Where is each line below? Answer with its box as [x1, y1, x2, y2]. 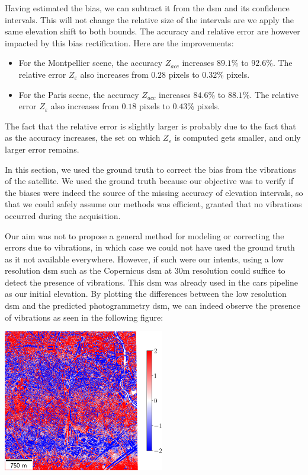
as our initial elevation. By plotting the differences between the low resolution [5, 287, 287, 300]
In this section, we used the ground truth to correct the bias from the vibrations [5, 163, 296, 175]
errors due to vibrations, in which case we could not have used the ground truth [5, 241, 295, 254]
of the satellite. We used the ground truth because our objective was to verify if [5, 175, 294, 187]
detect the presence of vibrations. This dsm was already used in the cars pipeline [5, 275, 298, 288]
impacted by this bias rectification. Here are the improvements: [5, 36, 234, 49]
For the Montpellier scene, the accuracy [18, 56, 163, 69]
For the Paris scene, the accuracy [18, 88, 139, 100]
